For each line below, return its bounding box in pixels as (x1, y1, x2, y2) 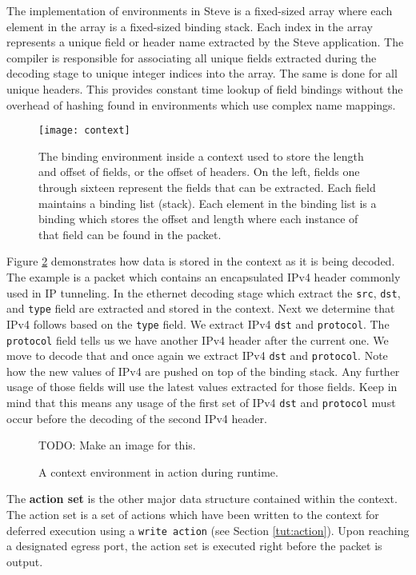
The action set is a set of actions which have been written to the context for (6, 506, 379, 523)
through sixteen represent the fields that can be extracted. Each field (38, 179, 376, 195)
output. (6, 553, 43, 569)
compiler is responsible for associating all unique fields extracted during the (6, 49, 377, 66)
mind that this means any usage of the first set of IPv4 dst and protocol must (6, 394, 396, 411)
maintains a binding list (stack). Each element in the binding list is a (38, 194, 377, 211)
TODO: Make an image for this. (38, 437, 196, 453)
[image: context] (38, 125, 130, 137)
